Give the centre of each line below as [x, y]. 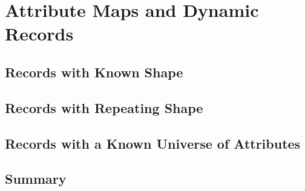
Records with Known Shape [94, 72]
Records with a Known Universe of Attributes [153, 143]
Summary [36, 179]
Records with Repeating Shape [104, 107]
